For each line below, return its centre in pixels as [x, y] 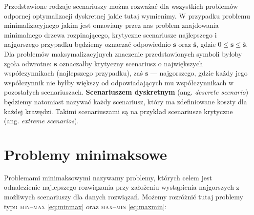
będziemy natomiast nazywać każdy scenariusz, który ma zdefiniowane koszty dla [126, 101]
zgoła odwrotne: [28, 63]
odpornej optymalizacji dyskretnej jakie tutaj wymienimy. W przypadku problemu [127, 15]
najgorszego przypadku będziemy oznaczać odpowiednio [87, 44]
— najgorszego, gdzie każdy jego [199, 73]
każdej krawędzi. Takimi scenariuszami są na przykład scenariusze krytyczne [118, 111]
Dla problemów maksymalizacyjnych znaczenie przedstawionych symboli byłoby [123, 53]
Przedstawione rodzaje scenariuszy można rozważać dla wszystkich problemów [121, 6]
